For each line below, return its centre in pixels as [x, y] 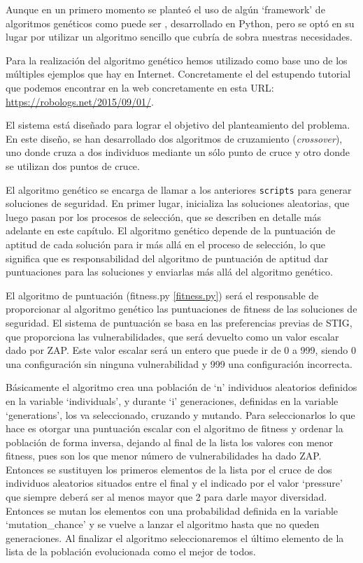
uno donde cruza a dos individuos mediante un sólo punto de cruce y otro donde [178, 152]
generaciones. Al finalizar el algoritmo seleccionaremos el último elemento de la [175, 537]
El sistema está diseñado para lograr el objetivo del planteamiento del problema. [178, 125]
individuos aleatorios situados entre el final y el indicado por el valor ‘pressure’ [174, 483]
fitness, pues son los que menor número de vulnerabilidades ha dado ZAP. [164, 456]
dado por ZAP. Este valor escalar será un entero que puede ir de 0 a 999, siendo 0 [181, 350]
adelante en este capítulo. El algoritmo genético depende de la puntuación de [171, 230]
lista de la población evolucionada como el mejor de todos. [131, 551]
